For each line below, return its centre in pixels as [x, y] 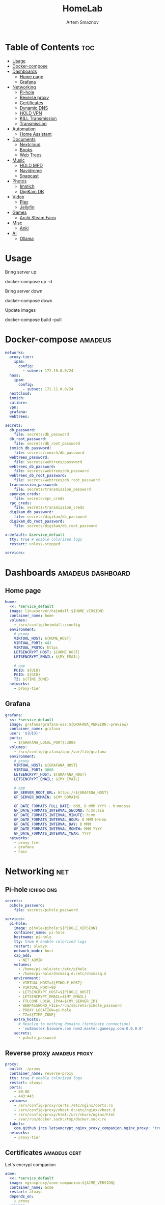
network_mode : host [34, 951]
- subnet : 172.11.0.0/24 [48, 389]
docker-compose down [29, 300]
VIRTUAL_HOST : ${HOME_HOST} [42, 639]
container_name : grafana [35, 729]
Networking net [37, 871]
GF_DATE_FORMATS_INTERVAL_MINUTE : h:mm [55, 815]
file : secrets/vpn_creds [39, 499]
